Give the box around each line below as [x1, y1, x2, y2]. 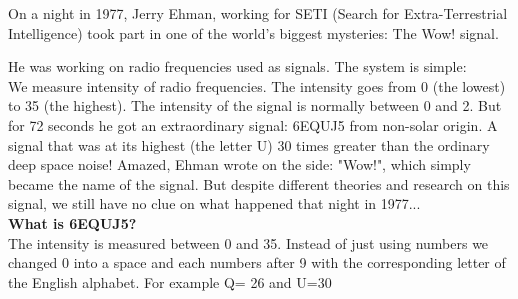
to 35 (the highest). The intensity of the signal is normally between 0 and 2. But [8, 95, 502, 116]
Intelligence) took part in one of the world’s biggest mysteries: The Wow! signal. [8, 22, 499, 43]
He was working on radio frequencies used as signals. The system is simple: [8, 56, 467, 77]
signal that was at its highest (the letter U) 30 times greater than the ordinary [8, 134, 490, 155]
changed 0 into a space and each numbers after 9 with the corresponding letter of [8, 252, 506, 273]
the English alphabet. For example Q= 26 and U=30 [8, 271, 332, 292]
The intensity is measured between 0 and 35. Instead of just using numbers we [8, 232, 489, 253]
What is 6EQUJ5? [8, 212, 137, 233]
